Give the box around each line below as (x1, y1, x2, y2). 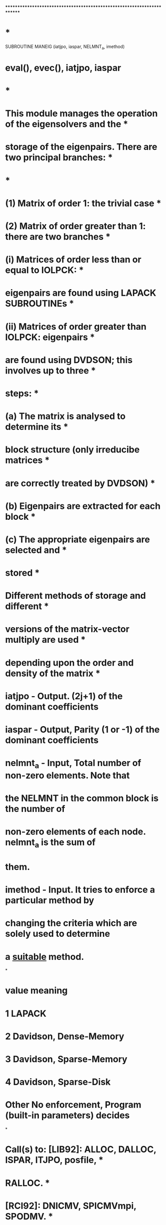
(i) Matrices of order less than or (5, 254, 142, 265)
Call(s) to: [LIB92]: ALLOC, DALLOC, (5, 1144, 157, 1155)
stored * (5, 567, 40, 579)
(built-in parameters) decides (5, 1110, 130, 1121)
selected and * (5, 544, 67, 556)
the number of (5, 804, 66, 815)
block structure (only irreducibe (5, 444, 140, 455)
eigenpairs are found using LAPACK (5, 287, 157, 299)
